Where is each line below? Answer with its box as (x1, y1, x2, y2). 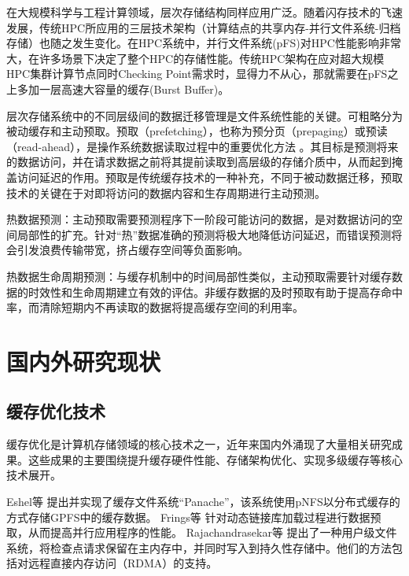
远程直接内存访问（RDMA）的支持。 (28, 555, 218, 571)
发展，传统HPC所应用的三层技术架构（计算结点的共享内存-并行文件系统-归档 (6, 19, 401, 35)
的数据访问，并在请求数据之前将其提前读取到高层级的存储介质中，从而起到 (6, 153, 392, 170)
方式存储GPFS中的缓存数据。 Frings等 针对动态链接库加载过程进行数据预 (6, 508, 381, 525)
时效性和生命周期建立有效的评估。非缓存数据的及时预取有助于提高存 (28, 283, 381, 300)
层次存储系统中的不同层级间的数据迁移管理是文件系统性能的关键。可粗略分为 (6, 107, 403, 124)
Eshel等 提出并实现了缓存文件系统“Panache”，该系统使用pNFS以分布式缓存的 (6, 493, 400, 510)
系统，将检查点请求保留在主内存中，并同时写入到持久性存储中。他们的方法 (6, 539, 392, 556)
